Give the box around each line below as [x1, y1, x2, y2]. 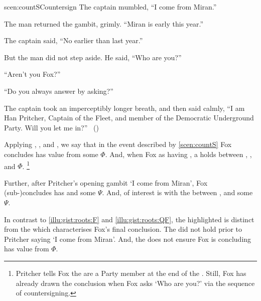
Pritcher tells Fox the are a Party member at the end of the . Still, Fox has [16, 267, 246, 278]
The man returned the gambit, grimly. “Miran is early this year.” [4, 18, 204, 29]
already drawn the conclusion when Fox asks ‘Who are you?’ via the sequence [16, 277, 255, 288]
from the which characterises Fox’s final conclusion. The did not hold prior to [4, 224, 242, 234]
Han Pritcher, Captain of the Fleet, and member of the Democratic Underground [4, 112, 254, 123]
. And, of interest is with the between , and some [102, 187, 253, 198]
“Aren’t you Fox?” [4, 69, 61, 79]
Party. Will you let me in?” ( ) [4, 122, 99, 132]
